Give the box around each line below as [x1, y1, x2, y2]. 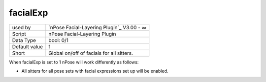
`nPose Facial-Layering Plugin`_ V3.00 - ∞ [48, 24, 147, 31]
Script [12, 30, 27, 37]
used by [12, 24, 31, 31]
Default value [12, 43, 43, 50]
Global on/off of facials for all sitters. [48, 49, 133, 56]
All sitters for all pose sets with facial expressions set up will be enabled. [21, 68, 168, 74]
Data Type [12, 37, 36, 43]
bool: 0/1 [48, 37, 68, 43]
